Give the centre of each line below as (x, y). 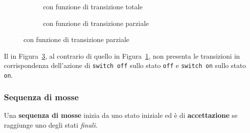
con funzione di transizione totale (93, 6)
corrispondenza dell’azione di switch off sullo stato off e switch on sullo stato (125, 65)
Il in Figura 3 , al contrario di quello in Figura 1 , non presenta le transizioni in (122, 55)
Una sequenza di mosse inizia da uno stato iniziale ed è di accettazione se (121, 115)
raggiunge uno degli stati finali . (51, 124)
